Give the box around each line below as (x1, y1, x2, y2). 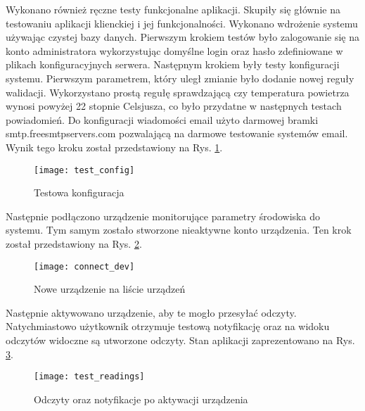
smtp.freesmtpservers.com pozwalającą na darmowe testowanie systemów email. (6, 126, 348, 141)
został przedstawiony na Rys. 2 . (6, 236, 142, 251)
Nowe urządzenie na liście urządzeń (34, 282, 186, 296)
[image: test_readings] (34, 372, 145, 382)
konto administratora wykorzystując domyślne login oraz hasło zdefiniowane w (6, 43, 343, 58)
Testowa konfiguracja (34, 185, 124, 200)
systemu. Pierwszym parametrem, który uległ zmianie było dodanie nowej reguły (6, 70, 354, 85)
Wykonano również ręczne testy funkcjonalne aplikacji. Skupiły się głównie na (6, 2, 340, 16)
